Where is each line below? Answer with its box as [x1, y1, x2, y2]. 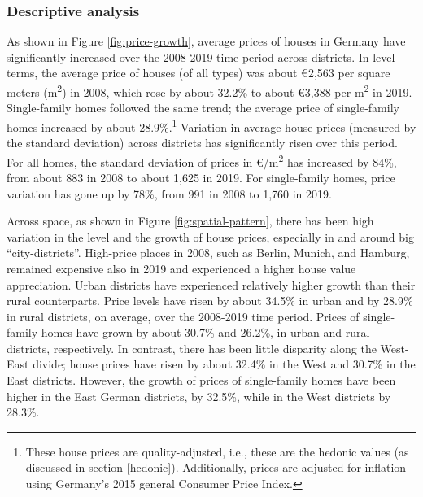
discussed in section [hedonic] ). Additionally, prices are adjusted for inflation [25, 459, 407, 476]
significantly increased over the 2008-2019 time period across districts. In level [7, 48, 395, 65]
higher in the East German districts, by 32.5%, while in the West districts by [7, 387, 391, 404]
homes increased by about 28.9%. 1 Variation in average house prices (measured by [7, 116, 416, 135]
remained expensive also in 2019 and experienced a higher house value [7, 259, 356, 277]
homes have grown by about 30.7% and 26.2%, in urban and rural [41, 324, 370, 341]
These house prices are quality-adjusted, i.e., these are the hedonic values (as [25, 443, 409, 460]
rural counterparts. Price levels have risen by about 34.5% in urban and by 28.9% [7, 292, 413, 309]
